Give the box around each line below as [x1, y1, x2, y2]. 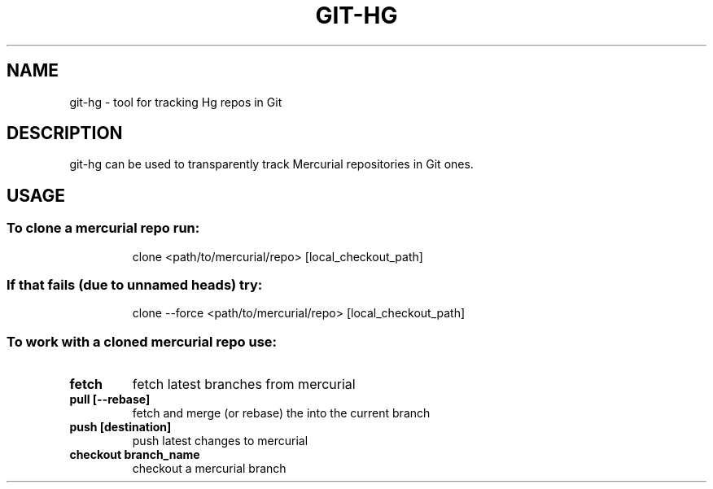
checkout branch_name [69, 448, 200, 462]
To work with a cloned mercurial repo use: [7, 333, 278, 350]
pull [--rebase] [69, 392, 151, 407]
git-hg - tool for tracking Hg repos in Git [69, 94, 282, 109]
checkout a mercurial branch [132, 461, 287, 476]
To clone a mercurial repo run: [7, 220, 200, 237]
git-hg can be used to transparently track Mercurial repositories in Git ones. [69, 157, 474, 172]
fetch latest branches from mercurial [132, 376, 356, 393]
